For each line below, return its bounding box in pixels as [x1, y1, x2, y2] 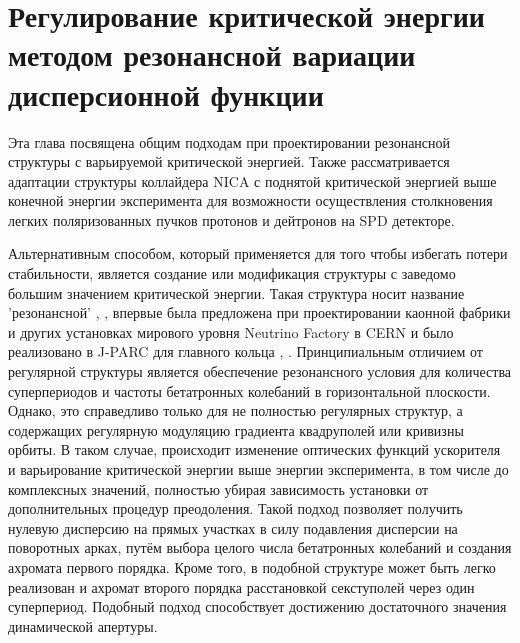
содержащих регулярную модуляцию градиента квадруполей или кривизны [8, 419, 464, 440]
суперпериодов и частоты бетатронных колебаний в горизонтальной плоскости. [8, 380, 491, 401]
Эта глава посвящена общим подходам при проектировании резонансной [8, 131, 451, 152]
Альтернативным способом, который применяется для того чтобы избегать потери [8, 243, 508, 264]
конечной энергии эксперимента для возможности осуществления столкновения [8, 190, 493, 211]
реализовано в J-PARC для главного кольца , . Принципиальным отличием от [8, 341, 483, 362]
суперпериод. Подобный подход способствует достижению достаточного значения [8, 596, 507, 617]
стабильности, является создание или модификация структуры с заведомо [8, 263, 456, 284]
